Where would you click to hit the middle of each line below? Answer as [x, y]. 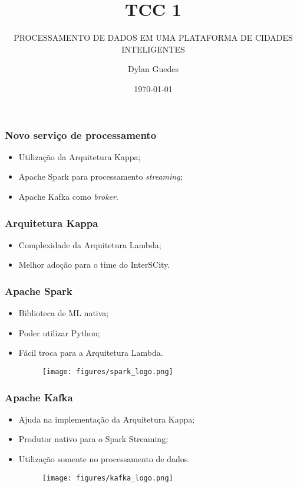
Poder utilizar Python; [59, 332]
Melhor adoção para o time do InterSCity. [94, 264]
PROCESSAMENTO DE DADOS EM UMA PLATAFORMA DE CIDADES [153, 38]
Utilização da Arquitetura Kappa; [80, 156]
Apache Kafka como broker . [68, 196]
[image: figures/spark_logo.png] [108, 371]
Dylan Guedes [153, 69]
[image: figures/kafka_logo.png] [108, 478]
